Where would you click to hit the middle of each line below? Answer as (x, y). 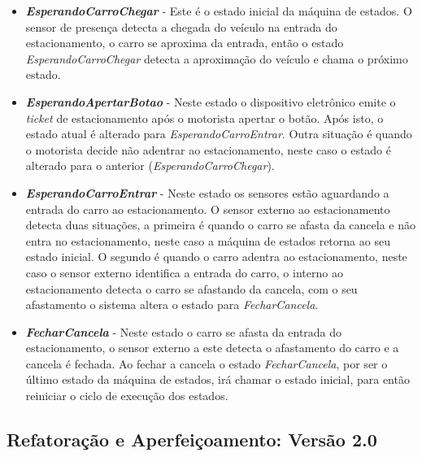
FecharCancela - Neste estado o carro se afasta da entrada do (184, 331)
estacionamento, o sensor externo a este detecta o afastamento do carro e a (212, 348)
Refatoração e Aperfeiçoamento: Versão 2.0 (192, 440)
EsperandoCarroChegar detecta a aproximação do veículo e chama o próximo (217, 58)
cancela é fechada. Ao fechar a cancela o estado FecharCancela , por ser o (207, 363)
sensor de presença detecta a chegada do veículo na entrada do (181, 26)
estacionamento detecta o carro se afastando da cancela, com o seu (191, 288)
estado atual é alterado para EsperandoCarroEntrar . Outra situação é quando (219, 134)
